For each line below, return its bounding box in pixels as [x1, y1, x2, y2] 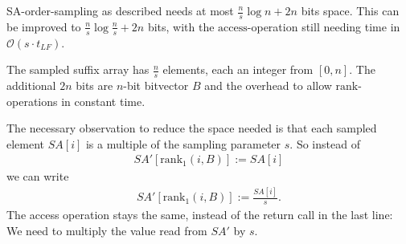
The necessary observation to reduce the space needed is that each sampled [6, 120, 377, 136]
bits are [76, 77, 113, 94]
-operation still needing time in [247, 18, 400, 35]
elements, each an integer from [162, 61, 314, 78]
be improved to [6, 18, 81, 35]
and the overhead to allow [204, 77, 332, 94]
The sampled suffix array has [6, 61, 150, 78]
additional [6, 77, 56, 94]
